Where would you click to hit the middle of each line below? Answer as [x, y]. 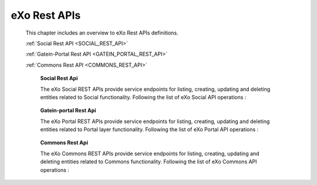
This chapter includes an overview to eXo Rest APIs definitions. [102, 33]
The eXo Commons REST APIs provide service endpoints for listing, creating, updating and [150, 153]
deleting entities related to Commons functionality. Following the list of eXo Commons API [149, 162]
